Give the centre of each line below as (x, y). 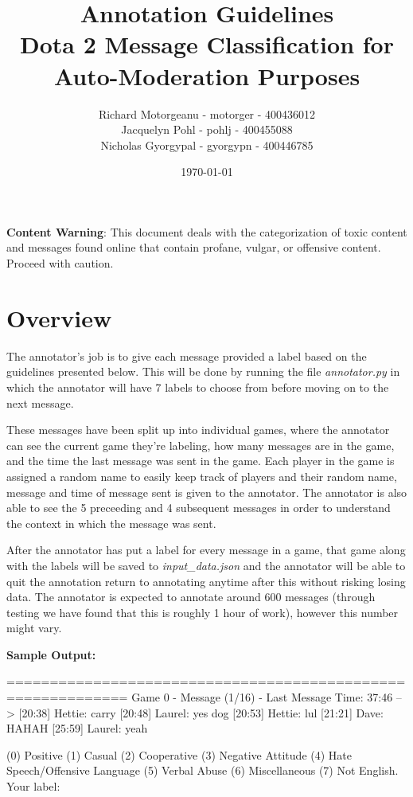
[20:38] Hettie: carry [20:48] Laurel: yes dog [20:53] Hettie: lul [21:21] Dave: (201, 712)
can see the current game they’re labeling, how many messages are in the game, (201, 445)
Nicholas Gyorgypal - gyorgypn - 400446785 (207, 145)
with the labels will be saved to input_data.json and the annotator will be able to (206, 565)
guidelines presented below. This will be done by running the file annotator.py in (203, 371)
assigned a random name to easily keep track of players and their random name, (202, 476)
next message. (40, 402)
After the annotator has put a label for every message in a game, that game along (206, 550)
